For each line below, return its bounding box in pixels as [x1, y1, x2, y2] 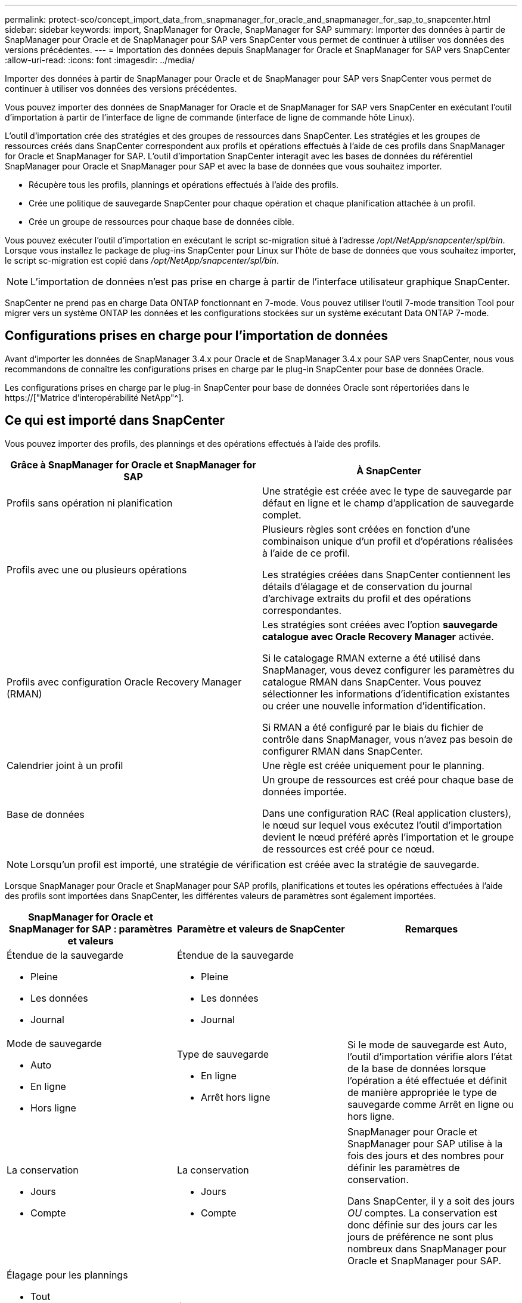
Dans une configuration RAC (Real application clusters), [262, 807, 511, 819]
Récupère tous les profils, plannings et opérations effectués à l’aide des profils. [29, 180, 339, 190]
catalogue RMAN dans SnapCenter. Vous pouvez [262, 675, 481, 688]
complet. [262, 508, 302, 521]
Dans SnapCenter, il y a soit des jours [347, 1194, 515, 1207]
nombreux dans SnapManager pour [347, 1242, 507, 1255]
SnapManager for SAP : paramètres [8, 922, 173, 935]
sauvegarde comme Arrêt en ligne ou [347, 1098, 514, 1110]
